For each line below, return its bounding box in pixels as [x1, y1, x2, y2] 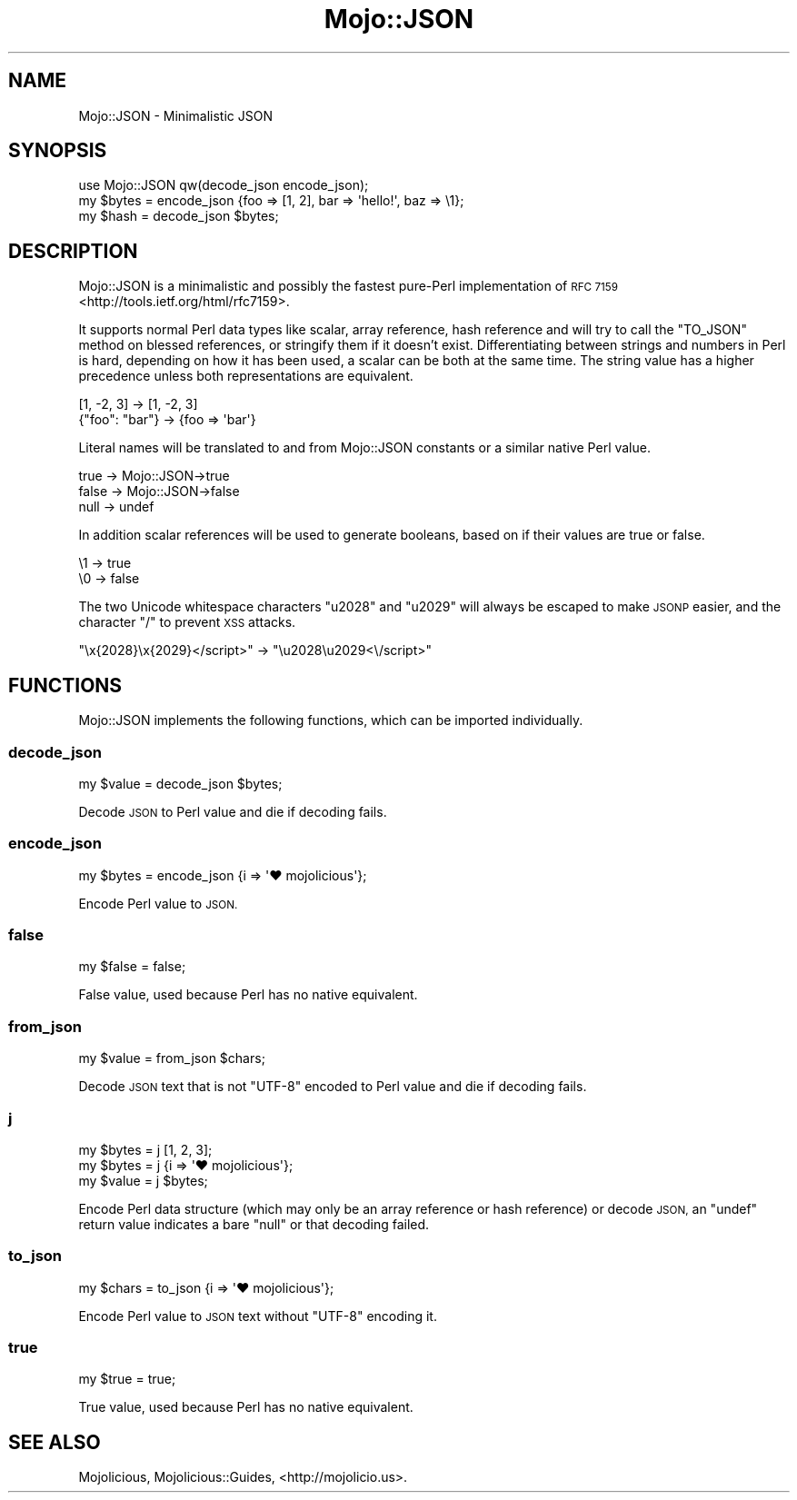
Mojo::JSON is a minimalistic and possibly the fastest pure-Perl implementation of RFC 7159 [78, 278, 618, 294]
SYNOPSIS [8, 139, 107, 163]
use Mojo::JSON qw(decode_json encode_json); [78, 177, 369, 194]
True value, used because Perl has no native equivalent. [78, 1399, 413, 1416]
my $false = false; [78, 959, 186, 975]
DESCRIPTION [8, 239, 138, 263]
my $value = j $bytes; [78, 1172, 208, 1188]
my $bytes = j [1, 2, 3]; [78, 1141, 213, 1157]
